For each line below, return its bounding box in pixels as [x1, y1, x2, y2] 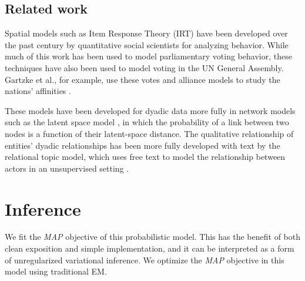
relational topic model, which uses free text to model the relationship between [5, 150, 286, 163]
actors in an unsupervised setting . [5, 162, 129, 174]
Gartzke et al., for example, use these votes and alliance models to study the [5, 73, 280, 85]
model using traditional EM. [5, 265, 107, 277]
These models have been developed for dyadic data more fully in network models [5, 104, 296, 116]
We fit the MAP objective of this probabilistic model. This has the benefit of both [5, 230, 300, 243]
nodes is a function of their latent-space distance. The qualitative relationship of [5, 127, 294, 139]
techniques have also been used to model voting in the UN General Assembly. [5, 61, 284, 73]
